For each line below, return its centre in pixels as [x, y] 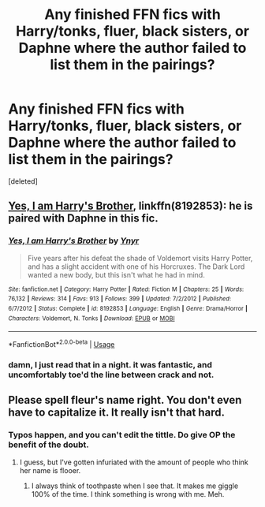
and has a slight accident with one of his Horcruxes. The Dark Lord [136, 267]
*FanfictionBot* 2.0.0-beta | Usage [62, 343]
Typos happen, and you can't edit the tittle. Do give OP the [122, 435]
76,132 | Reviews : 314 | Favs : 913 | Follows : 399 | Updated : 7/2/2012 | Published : [119, 299]
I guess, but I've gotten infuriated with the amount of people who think [134, 462]
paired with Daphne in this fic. [84, 218]
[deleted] [23, 181]
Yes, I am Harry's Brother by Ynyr [74, 240]
